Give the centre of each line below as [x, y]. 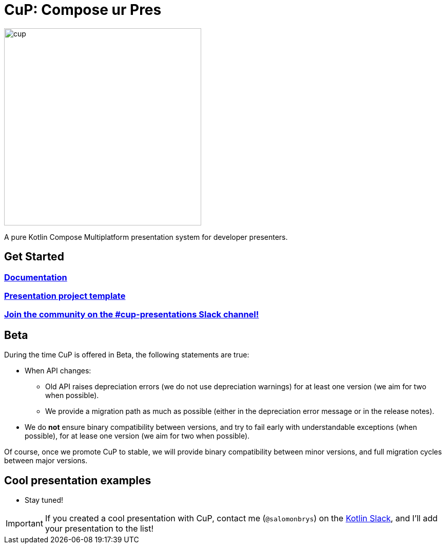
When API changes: [58, 371]
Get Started [34, 257]
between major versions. [46, 461]
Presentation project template [65, 296]
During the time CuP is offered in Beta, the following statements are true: [127, 355]
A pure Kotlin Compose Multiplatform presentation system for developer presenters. [146, 237]
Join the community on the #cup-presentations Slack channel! [132, 315]
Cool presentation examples [78, 480]
